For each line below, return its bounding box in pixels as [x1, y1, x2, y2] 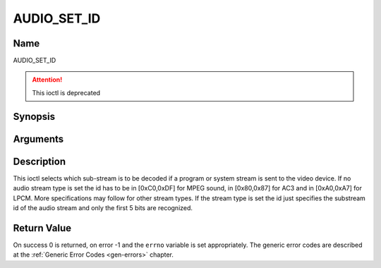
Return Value [13, 222, 72, 234]
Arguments [13, 133, 64, 145]
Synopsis [13, 110, 56, 123]
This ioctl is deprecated [32, 88, 101, 97]
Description [13, 155, 66, 167]
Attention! [32, 75, 63, 84]
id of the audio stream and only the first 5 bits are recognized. [13, 203, 193, 212]
